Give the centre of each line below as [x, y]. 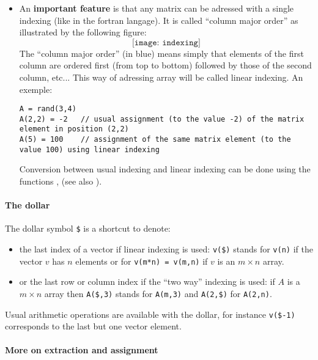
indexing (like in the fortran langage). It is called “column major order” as [159, 20]
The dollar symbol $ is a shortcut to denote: [88, 228]
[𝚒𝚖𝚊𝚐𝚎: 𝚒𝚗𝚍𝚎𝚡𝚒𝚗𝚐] [166, 42]
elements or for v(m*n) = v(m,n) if [142, 261]
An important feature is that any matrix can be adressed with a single [157, 8]
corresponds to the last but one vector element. [93, 326]
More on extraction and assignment [82, 350]
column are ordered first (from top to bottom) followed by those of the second [165, 65]
